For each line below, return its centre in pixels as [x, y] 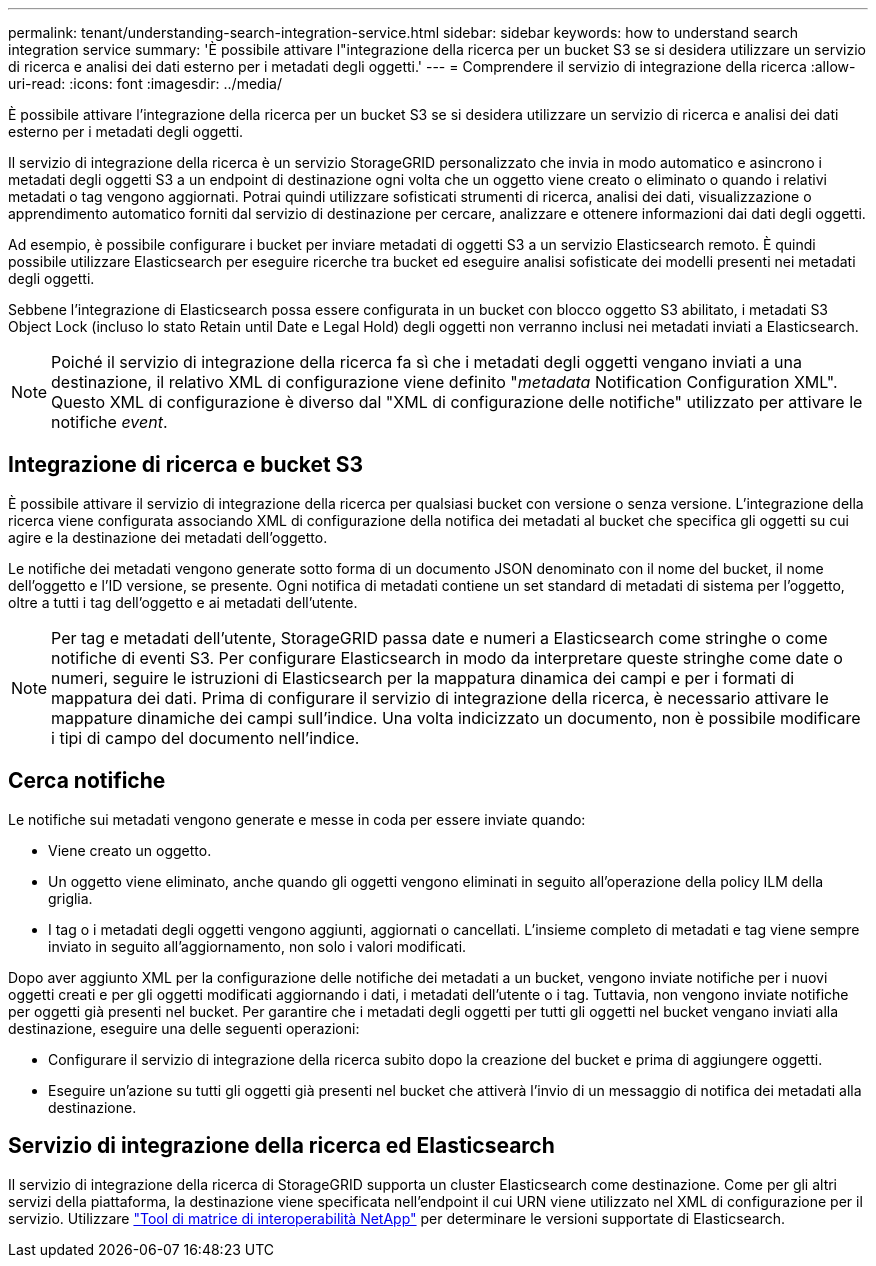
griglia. [70, 898]
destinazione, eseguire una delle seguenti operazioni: [184, 1028]
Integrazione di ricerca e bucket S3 [186, 465]
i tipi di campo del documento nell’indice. [205, 737]
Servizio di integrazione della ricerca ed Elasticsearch [281, 1146]
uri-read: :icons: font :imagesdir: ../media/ [145, 83]
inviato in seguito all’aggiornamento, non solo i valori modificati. [257, 946]
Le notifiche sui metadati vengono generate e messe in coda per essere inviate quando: [297, 819]
